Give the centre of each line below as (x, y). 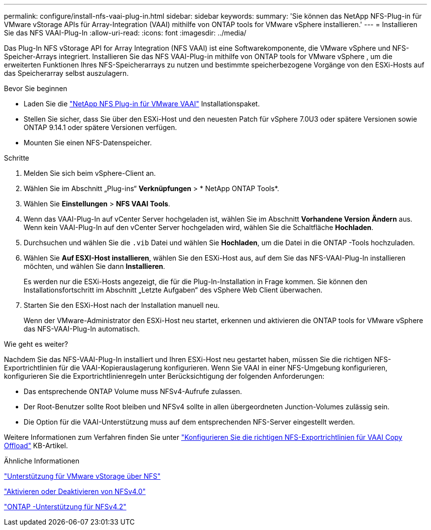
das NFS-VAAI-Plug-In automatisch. (82, 329)
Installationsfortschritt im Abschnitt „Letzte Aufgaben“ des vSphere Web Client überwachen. (173, 290)
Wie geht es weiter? (36, 344)
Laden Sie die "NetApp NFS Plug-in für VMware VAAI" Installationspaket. (142, 104)
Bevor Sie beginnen (36, 88)
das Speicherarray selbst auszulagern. (66, 73)
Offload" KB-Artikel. (36, 446)
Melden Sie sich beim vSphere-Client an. (90, 173)
